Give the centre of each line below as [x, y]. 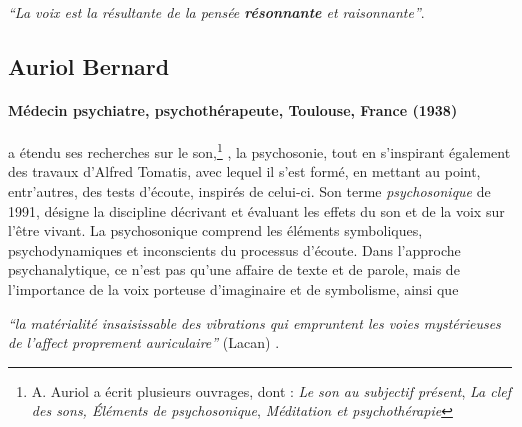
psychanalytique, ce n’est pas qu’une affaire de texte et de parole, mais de [234, 269]
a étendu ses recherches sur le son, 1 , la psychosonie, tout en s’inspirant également [259, 150]
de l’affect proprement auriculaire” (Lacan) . [144, 342]
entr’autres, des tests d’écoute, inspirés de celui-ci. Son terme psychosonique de [249, 191]
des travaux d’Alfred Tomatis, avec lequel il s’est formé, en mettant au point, [244, 171]
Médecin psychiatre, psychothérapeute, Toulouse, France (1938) [233, 109]
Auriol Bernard [89, 65]
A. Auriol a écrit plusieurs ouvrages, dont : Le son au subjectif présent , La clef [271, 390]
